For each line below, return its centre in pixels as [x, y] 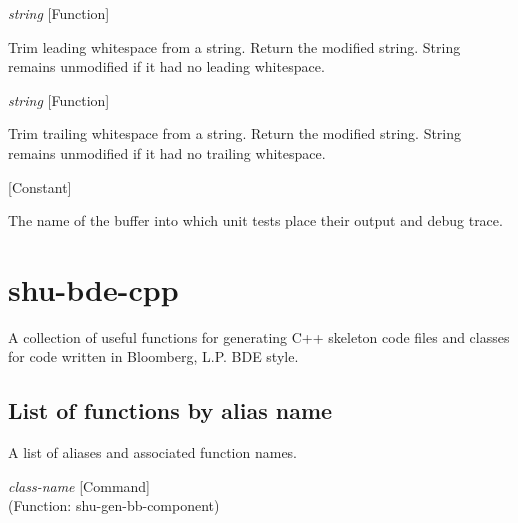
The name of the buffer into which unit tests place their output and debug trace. [255, 220]
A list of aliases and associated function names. [153, 452]
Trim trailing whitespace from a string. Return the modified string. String [235, 133]
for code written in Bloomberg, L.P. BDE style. [153, 356]
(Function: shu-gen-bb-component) [114, 505]
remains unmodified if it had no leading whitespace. [166, 66]
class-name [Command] [79, 485]
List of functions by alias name [170, 410]
